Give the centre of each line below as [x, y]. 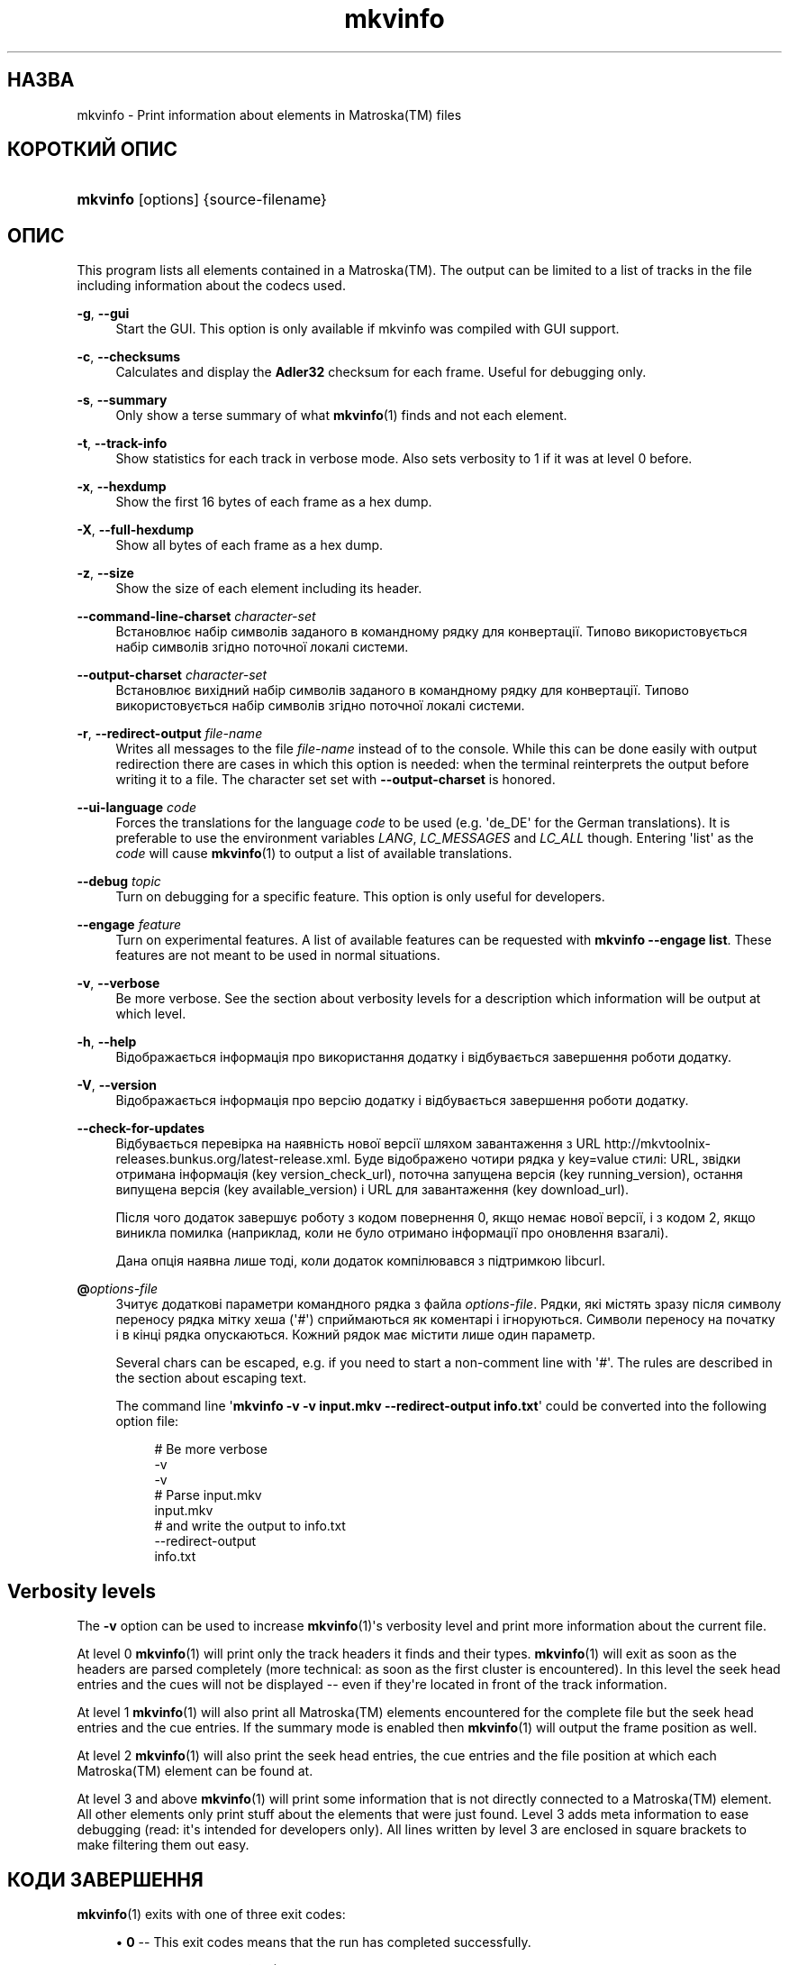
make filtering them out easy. [163, 1845]
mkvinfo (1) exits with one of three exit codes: [211, 1914]
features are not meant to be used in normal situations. [278, 955]
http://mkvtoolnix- [657, 1144]
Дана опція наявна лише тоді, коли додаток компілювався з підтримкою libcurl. [360, 1261]
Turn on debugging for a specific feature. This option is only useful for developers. [360, 897]
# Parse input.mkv [208, 1495]
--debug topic [119, 882]
